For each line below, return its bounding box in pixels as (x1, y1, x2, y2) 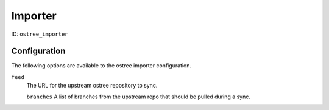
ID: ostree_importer (11, 30, 68, 38)
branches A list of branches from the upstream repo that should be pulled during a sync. (26, 93, 251, 100)
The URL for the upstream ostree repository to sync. (26, 82, 158, 89)
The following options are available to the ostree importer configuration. (11, 62, 192, 69)
